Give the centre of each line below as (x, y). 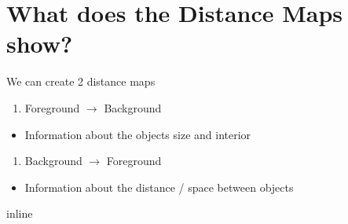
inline (20, 213)
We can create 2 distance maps (81, 81)
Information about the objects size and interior (138, 134)
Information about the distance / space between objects (159, 187)
